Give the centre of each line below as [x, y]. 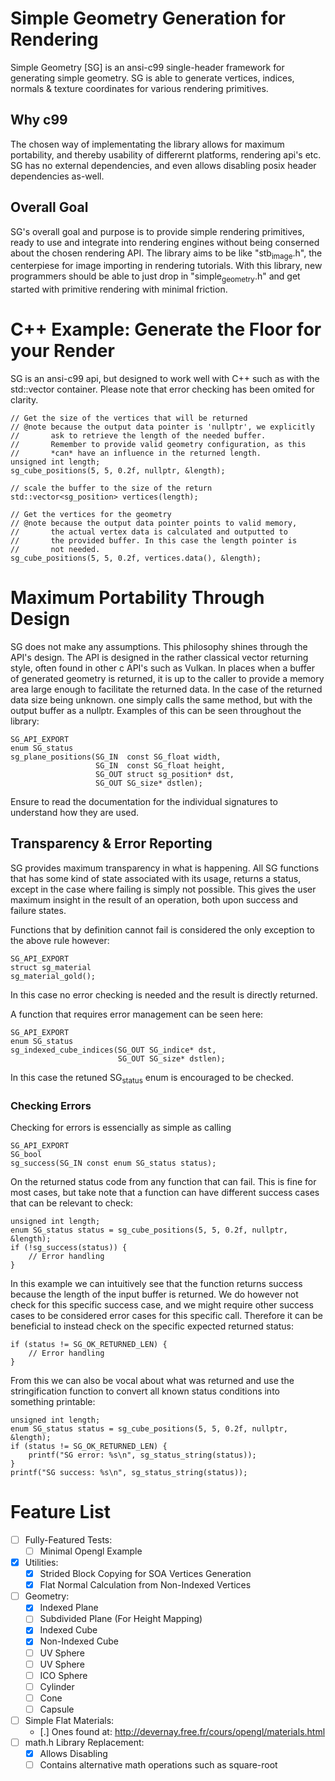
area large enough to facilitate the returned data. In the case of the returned [166, 689]
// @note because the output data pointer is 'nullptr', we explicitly [162, 427]
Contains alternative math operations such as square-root [158, 1765]
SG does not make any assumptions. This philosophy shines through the [159, 647]
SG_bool [26, 1154]
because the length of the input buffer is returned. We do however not [154, 1294]
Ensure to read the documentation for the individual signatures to [144, 802]
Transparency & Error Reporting [111, 843]
